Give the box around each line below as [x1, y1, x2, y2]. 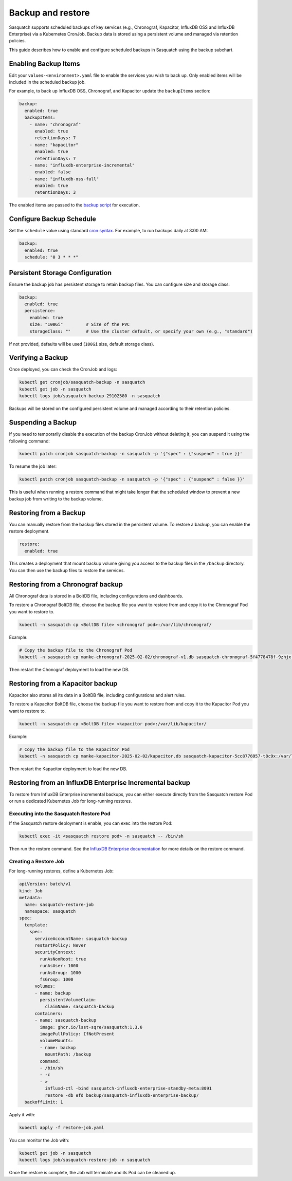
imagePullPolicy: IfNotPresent [39, 1031, 114, 1037]
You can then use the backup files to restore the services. [9, 567, 125, 573]
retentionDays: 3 [35, 190, 76, 195]
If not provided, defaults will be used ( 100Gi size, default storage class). [9, 341, 154, 347]
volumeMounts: [39, 1038, 73, 1044]
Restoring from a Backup [9, 509, 86, 517]
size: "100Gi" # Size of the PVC [29, 322, 130, 327]
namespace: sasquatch [24, 908, 76, 914]
